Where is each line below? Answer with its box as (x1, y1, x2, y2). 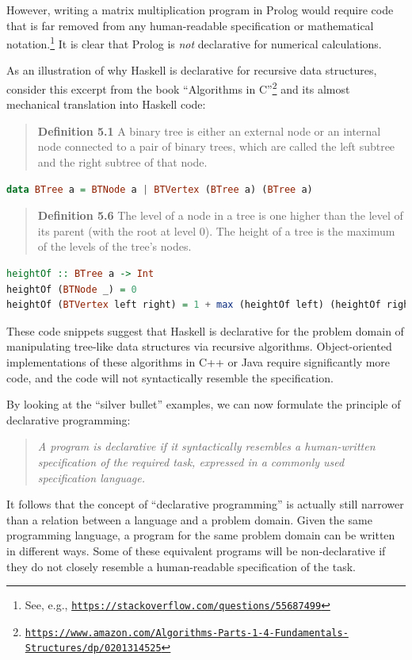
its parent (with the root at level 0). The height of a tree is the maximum (37, 222, 395, 239)
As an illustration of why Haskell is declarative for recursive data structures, (6, 62, 377, 79)
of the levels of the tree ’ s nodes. (37, 238, 192, 255)
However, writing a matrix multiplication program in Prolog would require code (6, 2, 394, 17)
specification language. (37, 469, 146, 485)
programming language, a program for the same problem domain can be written (6, 527, 395, 543)
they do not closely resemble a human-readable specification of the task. (6, 558, 356, 574)
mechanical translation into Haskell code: (6, 96, 206, 113)
